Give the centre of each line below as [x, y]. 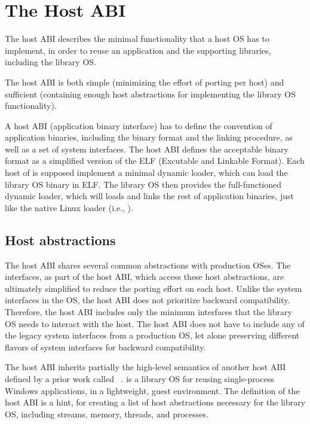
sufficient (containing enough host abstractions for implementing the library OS [151, 94]
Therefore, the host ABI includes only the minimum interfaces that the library [148, 312]
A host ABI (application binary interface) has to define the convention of [139, 125]
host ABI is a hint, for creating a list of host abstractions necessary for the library [155, 402]
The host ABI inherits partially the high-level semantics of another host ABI [145, 367]
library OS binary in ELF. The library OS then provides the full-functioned [143, 184]
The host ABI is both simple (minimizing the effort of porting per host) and [145, 82]
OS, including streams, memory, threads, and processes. [107, 414]
